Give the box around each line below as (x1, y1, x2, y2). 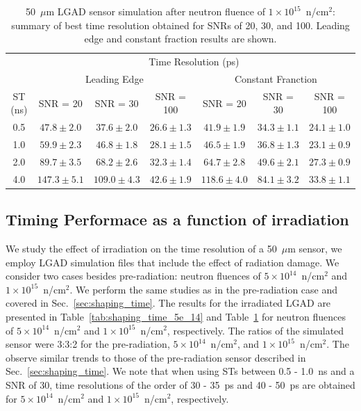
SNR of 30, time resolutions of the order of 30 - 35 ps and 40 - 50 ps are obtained (6, 377, 355, 392)
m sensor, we (287, 241, 342, 255)
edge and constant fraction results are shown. (84, 31, 277, 46)
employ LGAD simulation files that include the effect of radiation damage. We (6, 255, 339, 269)
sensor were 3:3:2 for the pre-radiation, (6, 337, 170, 351)
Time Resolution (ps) (149, 54, 240, 69)
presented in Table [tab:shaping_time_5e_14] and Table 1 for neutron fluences (6, 309, 346, 323)
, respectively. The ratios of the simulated (167, 323, 344, 337)
